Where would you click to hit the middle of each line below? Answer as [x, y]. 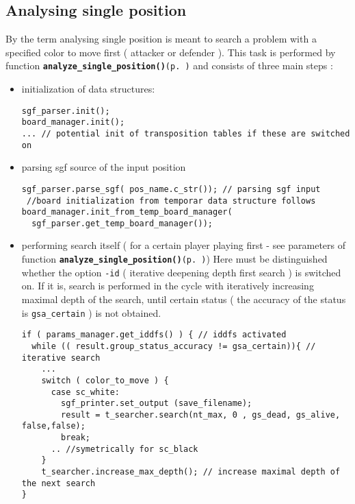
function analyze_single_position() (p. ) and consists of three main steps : [169, 65]
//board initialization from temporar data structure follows [171, 201]
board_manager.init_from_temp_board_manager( [127, 212]
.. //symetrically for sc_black [124, 449]
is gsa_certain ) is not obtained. [91, 312]
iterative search [61, 358]
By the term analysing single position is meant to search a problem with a [161, 39]
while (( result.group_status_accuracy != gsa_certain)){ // [174, 346]
